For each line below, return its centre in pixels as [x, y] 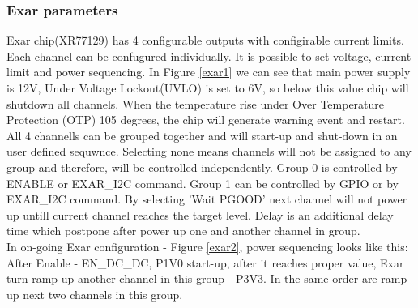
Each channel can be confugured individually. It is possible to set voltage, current [209, 56]
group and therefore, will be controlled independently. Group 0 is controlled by [202, 167]
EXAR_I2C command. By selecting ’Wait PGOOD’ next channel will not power [207, 199]
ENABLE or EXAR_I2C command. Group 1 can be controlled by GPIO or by [203, 183]
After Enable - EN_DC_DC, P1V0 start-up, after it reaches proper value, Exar [205, 262]
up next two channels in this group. [95, 294]
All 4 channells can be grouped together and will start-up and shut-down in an [202, 135]
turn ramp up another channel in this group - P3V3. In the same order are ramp [207, 278]
